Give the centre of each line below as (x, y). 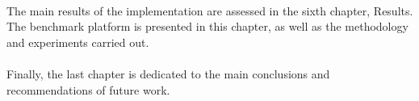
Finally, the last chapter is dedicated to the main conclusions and (168, 73)
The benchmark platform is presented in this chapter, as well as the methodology (207, 26)
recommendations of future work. (88, 89)
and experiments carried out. (78, 42)
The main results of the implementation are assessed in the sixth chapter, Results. (210, 10)
